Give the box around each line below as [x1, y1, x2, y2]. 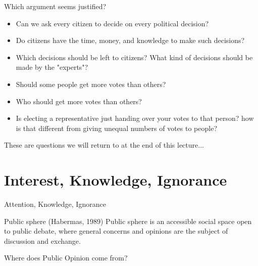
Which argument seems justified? [4, 1, 107, 11]
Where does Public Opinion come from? [4, 252, 128, 263]
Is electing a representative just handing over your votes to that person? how [16, 113, 254, 123]
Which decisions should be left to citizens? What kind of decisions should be [16, 52, 253, 62]
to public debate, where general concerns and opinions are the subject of [4, 226, 228, 236]
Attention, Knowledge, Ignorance [4, 199, 106, 209]
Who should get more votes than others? [16, 96, 142, 106]
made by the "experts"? [16, 62, 88, 72]
